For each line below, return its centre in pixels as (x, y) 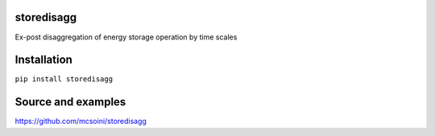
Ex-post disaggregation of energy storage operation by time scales (126, 37)
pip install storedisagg (64, 79)
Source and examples (70, 102)
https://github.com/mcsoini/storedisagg (81, 122)
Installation (43, 60)
